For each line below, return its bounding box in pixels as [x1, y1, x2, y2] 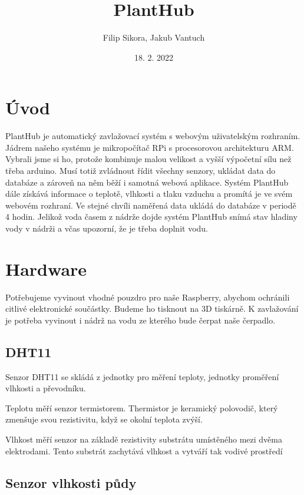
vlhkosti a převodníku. [5, 382, 86, 394]
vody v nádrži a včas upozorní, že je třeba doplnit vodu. [5, 222, 209, 234]
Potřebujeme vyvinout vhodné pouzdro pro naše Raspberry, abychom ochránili [5, 291, 290, 303]
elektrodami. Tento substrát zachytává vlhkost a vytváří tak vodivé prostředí [5, 444, 283, 457]
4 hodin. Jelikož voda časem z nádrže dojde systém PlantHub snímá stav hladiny [5, 210, 298, 223]
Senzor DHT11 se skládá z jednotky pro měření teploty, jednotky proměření [5, 370, 279, 382]
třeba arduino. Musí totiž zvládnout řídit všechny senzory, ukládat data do [5, 164, 276, 177]
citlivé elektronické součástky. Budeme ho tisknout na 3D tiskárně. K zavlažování [5, 302, 299, 315]
